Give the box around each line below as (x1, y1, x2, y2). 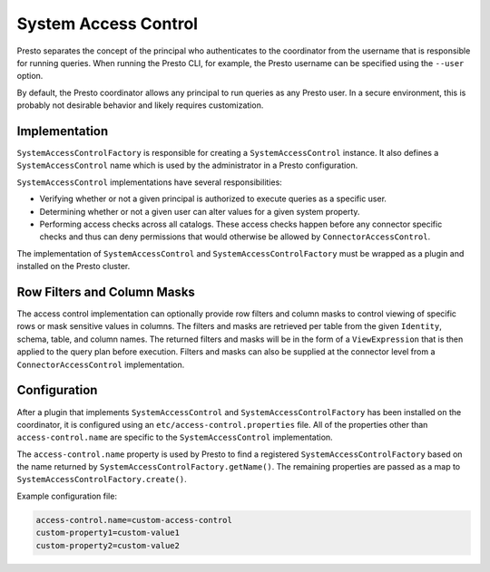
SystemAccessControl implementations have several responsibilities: (16, 177, 283, 188)
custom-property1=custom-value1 (35, 528, 181, 538)
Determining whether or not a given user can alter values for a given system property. (39, 206, 360, 217)
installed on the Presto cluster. (16, 261, 131, 272)
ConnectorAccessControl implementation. (16, 359, 185, 370)
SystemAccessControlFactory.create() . (16, 474, 188, 485)
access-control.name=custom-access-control (35, 515, 233, 525)
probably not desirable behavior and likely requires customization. (16, 100, 264, 111)
